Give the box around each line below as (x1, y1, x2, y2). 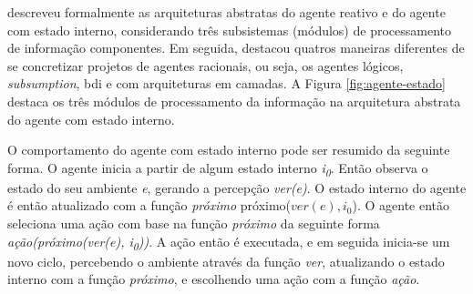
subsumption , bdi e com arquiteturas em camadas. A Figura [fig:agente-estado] (7, 74, 446, 93)
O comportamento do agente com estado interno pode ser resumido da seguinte (7, 140, 450, 159)
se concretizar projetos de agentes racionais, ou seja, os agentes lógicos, (7, 56, 404, 75)
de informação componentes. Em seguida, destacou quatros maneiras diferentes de (7, 38, 465, 57)
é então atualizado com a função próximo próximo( (7, 196, 292, 215)
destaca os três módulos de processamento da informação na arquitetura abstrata (7, 91, 461, 110)
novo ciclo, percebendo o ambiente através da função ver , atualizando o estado (7, 251, 445, 270)
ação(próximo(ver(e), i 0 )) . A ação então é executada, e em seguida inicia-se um (7, 231, 450, 253)
